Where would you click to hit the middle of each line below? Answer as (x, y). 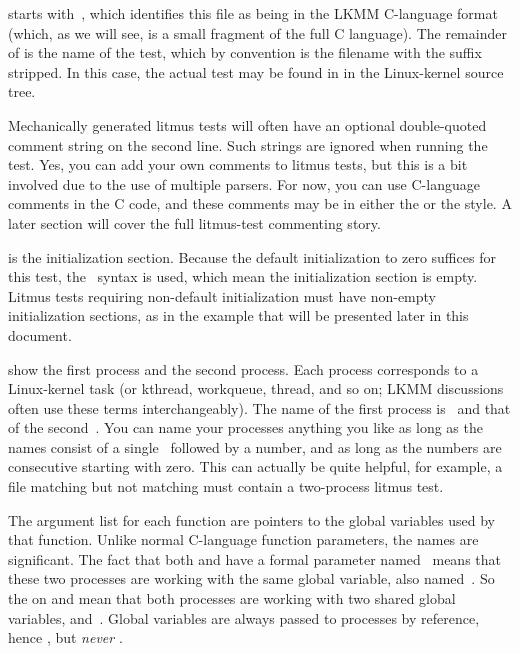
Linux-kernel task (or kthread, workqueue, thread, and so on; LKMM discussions (256, 388)
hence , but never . (65, 637)
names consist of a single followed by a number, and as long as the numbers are (255, 446)
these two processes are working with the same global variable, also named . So (251, 578)
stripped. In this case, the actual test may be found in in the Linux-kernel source (256, 71)
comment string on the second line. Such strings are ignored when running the (248, 144)
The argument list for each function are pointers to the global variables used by (252, 519)
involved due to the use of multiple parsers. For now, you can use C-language (244, 183)
